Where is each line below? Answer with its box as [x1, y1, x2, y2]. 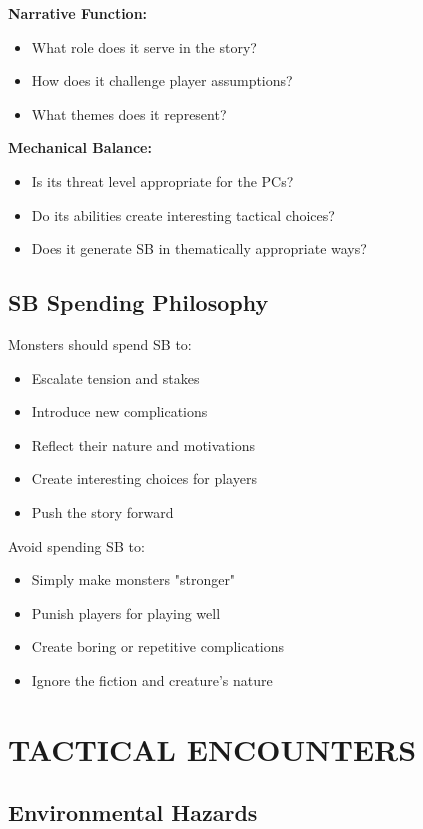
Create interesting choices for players [31, 468, 257, 489]
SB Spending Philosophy [8, 287, 269, 318]
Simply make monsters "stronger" [31, 569, 236, 590]
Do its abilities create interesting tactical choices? [31, 204, 335, 225]
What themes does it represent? [31, 103, 227, 124]
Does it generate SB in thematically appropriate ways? [31, 238, 367, 259]
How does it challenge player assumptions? [31, 70, 293, 91]
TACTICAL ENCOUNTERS [8, 728, 417, 769]
